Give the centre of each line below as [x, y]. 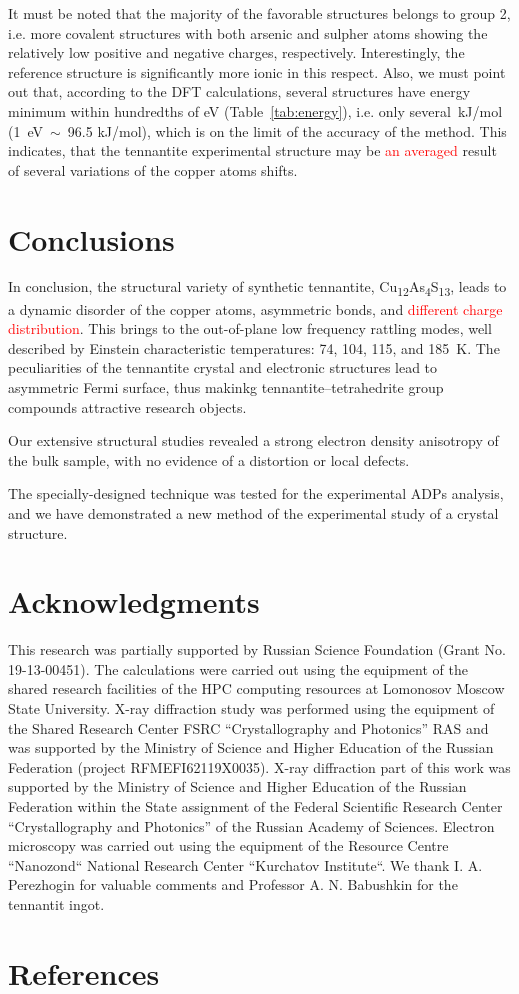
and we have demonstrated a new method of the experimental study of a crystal [253, 512]
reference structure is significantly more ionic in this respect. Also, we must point [257, 71]
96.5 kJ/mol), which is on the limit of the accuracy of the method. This [287, 130]
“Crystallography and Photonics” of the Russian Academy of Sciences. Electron [251, 825]
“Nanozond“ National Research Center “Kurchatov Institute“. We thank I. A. [245, 864]
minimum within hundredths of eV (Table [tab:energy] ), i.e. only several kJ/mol [255, 110]
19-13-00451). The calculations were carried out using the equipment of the [238, 668]
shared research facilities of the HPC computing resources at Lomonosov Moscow [256, 688]
